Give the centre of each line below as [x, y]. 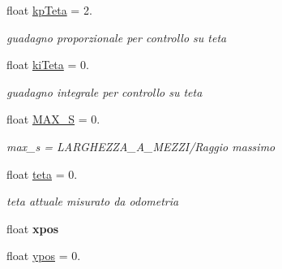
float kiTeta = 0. [48, 65]
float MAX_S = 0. [53, 119]
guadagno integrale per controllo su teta [105, 91]
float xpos [33, 228]
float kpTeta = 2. [49, 10]
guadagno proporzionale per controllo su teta [117, 37]
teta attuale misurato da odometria [93, 201]
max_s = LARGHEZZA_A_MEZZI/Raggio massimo [141, 146]
